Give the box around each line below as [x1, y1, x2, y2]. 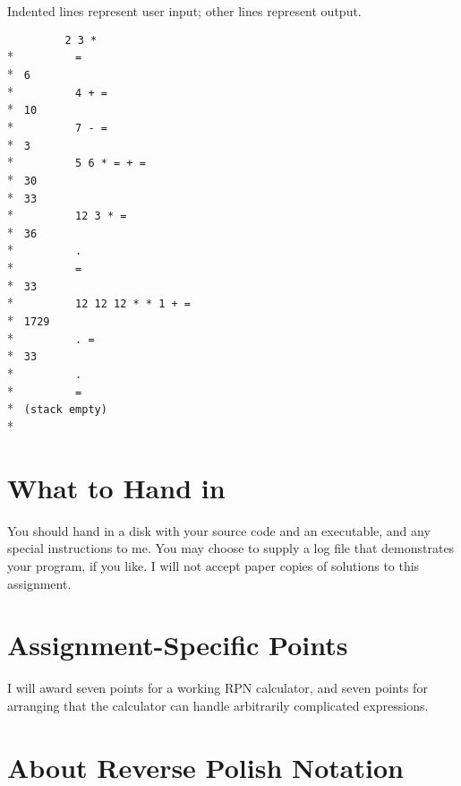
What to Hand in [7, 469, 226, 505]
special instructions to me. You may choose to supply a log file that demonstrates [7, 539, 455, 557]
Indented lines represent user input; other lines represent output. [7, 2, 362, 20]
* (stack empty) [7, 399, 107, 418]
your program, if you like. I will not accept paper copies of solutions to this [7, 556, 420, 574]
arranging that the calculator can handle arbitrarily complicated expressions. [7, 695, 429, 714]
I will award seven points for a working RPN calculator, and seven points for [7, 678, 428, 697]
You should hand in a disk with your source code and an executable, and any [7, 521, 431, 540]
